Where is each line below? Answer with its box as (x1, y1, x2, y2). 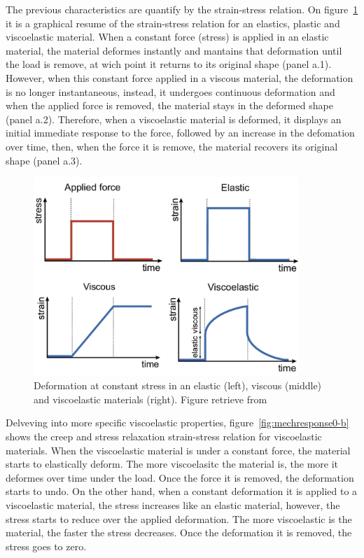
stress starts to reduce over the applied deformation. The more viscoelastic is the (6, 511, 352, 526)
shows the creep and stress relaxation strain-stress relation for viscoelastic (6, 428, 322, 443)
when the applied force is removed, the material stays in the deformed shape (6, 98, 333, 113)
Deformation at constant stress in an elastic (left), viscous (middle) (34, 378, 322, 393)
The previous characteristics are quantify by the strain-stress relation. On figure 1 (6, 2, 358, 16)
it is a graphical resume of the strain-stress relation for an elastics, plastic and (6, 15, 340, 30)
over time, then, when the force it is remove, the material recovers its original (6, 139, 338, 153)
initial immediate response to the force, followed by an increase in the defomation (6, 125, 355, 140)
